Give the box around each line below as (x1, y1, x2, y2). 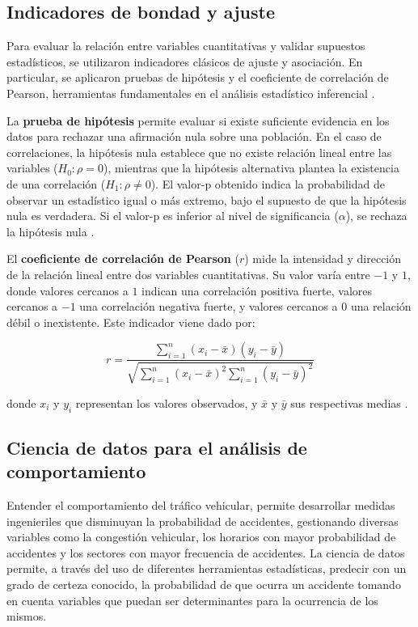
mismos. (6, 608, 47, 625)
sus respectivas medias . (290, 394, 408, 411)
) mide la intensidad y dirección (244, 250, 402, 267)
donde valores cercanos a (6, 282, 129, 299)
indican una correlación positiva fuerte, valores (141, 282, 373, 299)
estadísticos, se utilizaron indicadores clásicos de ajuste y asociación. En (6, 53, 363, 70)
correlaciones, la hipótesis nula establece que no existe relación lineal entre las (6, 143, 392, 160)
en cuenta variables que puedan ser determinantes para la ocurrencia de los (6, 591, 378, 608)
